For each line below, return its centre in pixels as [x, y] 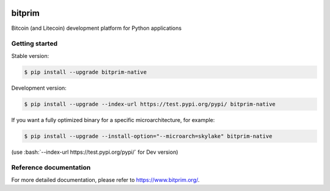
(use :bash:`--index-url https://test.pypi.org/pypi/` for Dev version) [95, 152]
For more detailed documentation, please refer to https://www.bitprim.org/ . [105, 179]
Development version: [39, 88]
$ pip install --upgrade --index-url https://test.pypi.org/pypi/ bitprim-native [150, 104]
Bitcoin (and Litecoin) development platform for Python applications [97, 28]
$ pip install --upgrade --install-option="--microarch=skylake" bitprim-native [148, 136]
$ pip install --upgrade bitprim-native [85, 72]
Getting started [35, 44]
